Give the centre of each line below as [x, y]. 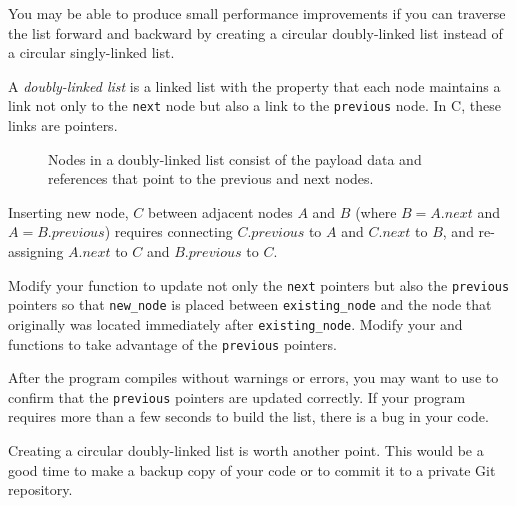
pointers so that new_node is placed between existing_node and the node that [250, 304]
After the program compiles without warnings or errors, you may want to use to [253, 377]
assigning [36, 251]
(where [376, 211]
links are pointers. [63, 125]
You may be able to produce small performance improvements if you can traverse [257, 13]
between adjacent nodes [220, 211]
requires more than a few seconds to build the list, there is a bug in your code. [248, 416]
